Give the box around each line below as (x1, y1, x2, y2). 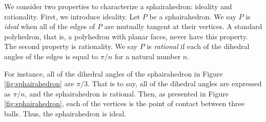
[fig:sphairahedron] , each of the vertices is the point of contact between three (4, 98, 244, 109)
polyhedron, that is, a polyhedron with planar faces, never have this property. (4, 31, 248, 41)
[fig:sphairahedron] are (4, 78, 74, 89)
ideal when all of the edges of (4, 21, 95, 32)
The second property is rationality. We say (4, 41, 138, 52)
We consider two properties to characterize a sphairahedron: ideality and (4, 1, 232, 11)
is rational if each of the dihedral (147, 41, 250, 52)
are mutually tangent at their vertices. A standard (104, 21, 262, 32)
